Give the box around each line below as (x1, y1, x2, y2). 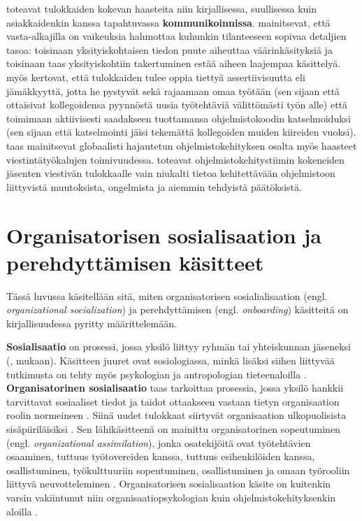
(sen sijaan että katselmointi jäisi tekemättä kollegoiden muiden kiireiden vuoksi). (6, 124, 356, 139)
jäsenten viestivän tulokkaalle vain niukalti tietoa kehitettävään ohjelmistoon (6, 166, 335, 180)
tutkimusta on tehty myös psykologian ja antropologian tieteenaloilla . (6, 366, 307, 381)
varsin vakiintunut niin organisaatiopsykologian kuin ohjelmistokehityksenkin (6, 490, 336, 504)
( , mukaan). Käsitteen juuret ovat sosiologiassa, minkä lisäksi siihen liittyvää (6, 353, 335, 367)
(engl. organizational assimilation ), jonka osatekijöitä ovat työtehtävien (6, 435, 311, 450)
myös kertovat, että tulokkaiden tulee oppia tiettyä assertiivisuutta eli (6, 69, 305, 84)
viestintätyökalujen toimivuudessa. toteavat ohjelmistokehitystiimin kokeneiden (6, 152, 345, 166)
